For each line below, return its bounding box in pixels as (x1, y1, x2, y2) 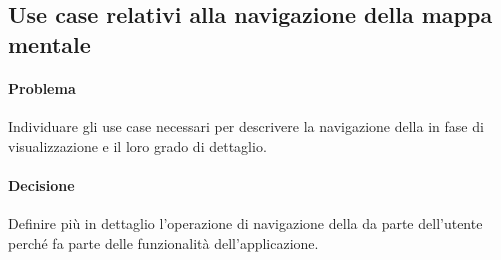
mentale (8, 28, 91, 59)
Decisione (8, 174, 75, 195)
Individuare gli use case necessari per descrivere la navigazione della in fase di (8, 115, 484, 136)
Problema (8, 77, 76, 98)
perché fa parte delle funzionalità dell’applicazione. (8, 232, 319, 253)
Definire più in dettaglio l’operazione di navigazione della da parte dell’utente (8, 212, 483, 233)
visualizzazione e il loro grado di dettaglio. (8, 135, 267, 156)
